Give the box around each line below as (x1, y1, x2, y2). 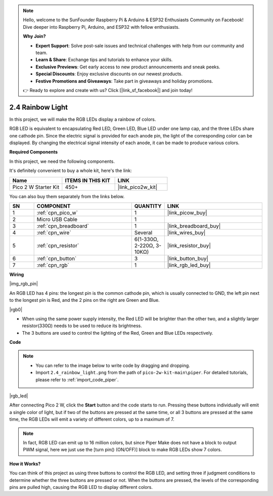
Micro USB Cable (36, 215, 78, 222)
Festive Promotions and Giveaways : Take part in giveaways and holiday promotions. (35, 78, 213, 84)
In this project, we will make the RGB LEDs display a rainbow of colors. (9, 116, 156, 122)
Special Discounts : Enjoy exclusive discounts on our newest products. (35, 71, 183, 77)
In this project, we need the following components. (9, 158, 115, 164)
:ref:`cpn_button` (36, 255, 77, 262)
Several (134, 229, 153, 236)
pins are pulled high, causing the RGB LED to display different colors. (9, 484, 153, 490)
